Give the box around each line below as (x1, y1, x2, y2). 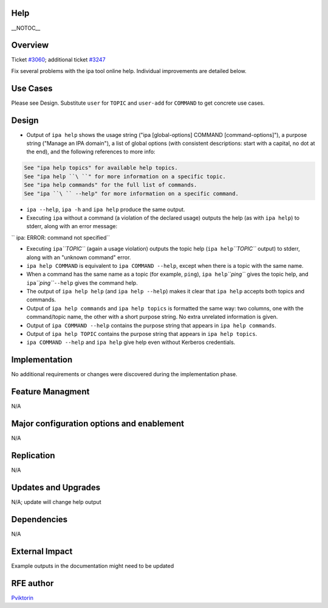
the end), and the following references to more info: (26, 148, 155, 155)
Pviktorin (11, 594, 33, 601)
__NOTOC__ (11, 24, 41, 32)
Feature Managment (11, 386, 90, 397)
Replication (11, 450, 55, 461)
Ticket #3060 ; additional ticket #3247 (11, 56, 106, 63)
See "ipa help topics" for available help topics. (24, 164, 179, 172)
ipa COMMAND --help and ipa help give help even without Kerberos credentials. (26, 338, 236, 346)
